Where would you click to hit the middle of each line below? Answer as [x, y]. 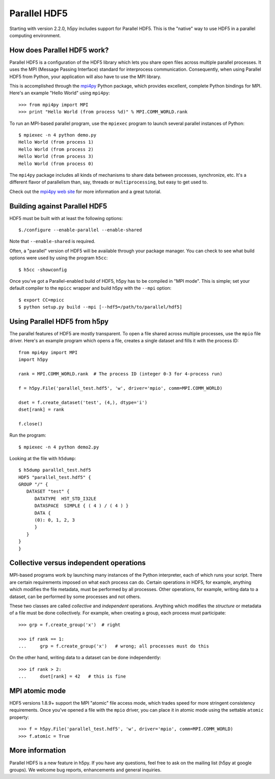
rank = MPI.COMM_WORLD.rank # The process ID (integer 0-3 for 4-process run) [120, 374]
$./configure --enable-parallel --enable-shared [80, 230]
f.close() [31, 424]
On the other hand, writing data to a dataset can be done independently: [85, 658]
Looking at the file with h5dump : [43, 458]
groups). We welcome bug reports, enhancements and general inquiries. [85, 770]
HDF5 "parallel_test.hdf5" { [55, 477]
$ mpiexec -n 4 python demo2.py [59, 447]
